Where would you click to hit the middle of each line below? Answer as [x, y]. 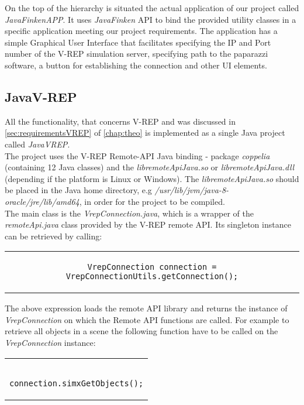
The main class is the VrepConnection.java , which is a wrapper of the [129, 213]
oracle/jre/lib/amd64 [42, 201]
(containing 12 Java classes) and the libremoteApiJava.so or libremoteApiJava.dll [150, 167]
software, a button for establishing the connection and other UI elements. [136, 65]
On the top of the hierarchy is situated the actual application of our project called [152, 8]
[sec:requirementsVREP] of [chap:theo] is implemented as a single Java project [145, 133]
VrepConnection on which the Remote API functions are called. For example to [147, 319]
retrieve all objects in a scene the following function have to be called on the [141, 331]
